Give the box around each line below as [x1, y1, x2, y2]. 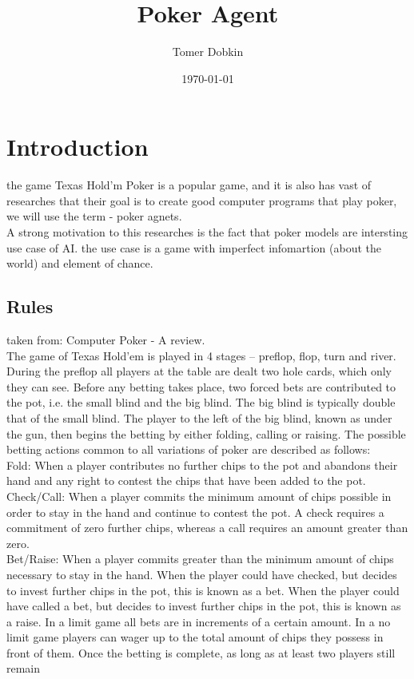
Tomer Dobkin [172, 43, 244, 60]
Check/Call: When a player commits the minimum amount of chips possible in [6, 487, 392, 504]
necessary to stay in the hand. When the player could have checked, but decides [6, 566, 397, 582]
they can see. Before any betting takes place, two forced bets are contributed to [6, 378, 396, 395]
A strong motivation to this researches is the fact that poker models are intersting [6, 224, 408, 240]
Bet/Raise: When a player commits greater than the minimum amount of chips [6, 550, 394, 567]
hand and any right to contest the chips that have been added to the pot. [6, 472, 366, 489]
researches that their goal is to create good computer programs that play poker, [6, 192, 397, 208]
